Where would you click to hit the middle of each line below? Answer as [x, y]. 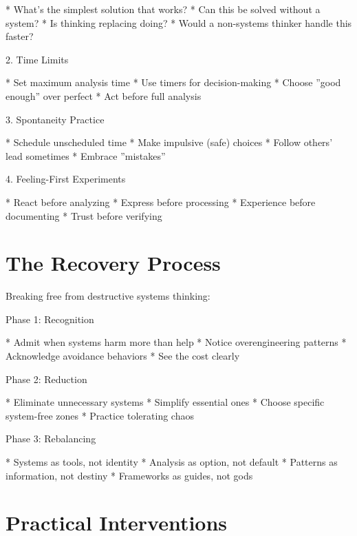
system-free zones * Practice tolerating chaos [100, 415]
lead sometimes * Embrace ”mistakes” [86, 155]
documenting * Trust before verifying [84, 215]
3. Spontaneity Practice [55, 119]
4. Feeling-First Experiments [66, 179]
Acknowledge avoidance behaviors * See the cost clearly [123, 356]
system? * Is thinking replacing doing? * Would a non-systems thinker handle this [179, 22]
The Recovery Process [113, 263]
